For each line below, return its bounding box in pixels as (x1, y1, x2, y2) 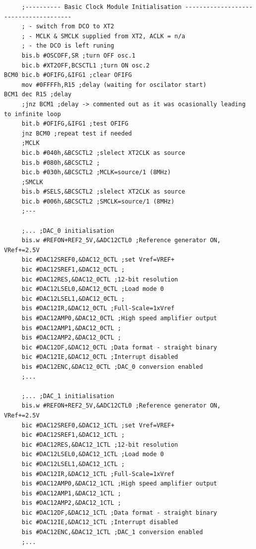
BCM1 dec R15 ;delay (4, 91, 72, 98)
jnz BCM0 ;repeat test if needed (21, 130, 132, 137)
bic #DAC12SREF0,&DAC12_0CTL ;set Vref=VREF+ (21, 256, 175, 264)
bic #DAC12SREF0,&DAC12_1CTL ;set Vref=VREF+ (21, 421, 175, 429)
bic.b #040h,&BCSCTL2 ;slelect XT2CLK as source (21, 149, 186, 156)
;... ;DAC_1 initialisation (21, 392, 114, 400)
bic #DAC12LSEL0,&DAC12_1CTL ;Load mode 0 (21, 451, 164, 458)
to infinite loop (4, 110, 61, 118)
